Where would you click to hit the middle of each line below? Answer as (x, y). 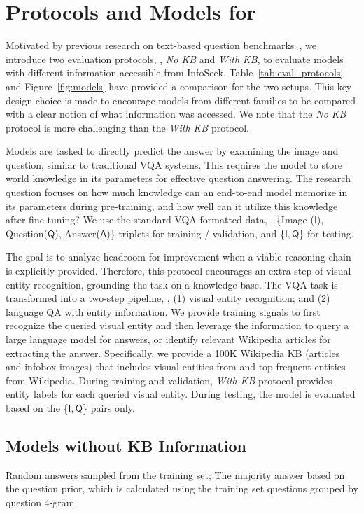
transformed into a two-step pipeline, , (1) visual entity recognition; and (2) (168, 298)
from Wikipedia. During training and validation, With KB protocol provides (169, 380)
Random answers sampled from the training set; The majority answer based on (175, 474)
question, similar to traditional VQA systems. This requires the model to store (174, 164)
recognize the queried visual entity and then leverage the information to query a (177, 325)
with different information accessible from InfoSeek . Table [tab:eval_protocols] (175, 72)
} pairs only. (108, 407)
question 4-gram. (42, 502)
